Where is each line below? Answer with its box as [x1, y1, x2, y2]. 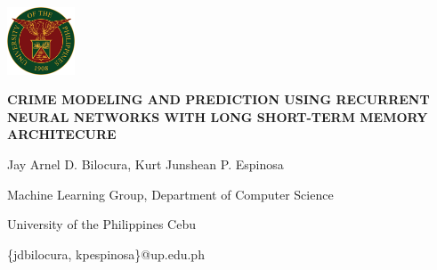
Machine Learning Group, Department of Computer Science [7, 184, 334, 203]
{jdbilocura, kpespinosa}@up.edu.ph [7, 244, 205, 263]
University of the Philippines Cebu [7, 215, 196, 233]
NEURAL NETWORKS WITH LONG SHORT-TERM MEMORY [7, 107, 428, 126]
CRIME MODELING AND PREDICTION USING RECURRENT [7, 90, 430, 109]
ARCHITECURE [7, 125, 117, 143]
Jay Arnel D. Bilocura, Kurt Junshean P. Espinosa [7, 154, 284, 173]
